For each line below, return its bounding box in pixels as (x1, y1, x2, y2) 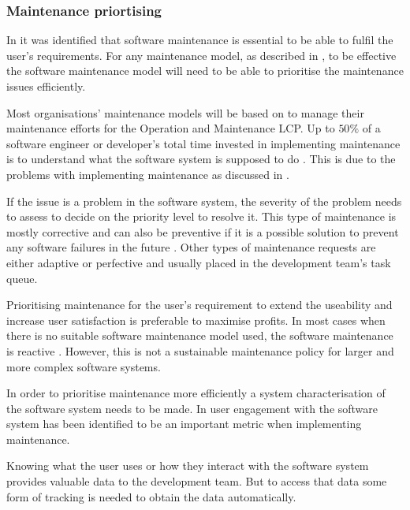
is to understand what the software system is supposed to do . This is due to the (6, 151, 396, 167)
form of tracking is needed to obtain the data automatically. (6, 488, 296, 504)
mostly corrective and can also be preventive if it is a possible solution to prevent (6, 223, 399, 240)
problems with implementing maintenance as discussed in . (6, 166, 289, 182)
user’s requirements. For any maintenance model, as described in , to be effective (6, 47, 397, 63)
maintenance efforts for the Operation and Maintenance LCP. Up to (6, 120, 335, 136)
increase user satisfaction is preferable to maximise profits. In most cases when (6, 311, 386, 328)
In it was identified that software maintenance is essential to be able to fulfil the (6, 32, 393, 48)
